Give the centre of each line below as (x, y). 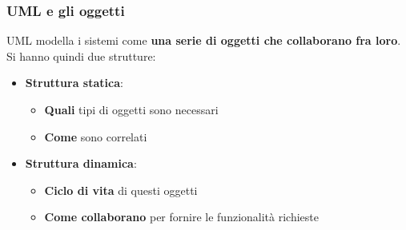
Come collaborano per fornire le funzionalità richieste (181, 217)
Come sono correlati (96, 136)
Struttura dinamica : (81, 163)
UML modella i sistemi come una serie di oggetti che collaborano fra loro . (204, 40)
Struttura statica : (74, 83)
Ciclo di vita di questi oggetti (121, 190)
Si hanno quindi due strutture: (81, 56)
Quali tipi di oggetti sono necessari (131, 109)
